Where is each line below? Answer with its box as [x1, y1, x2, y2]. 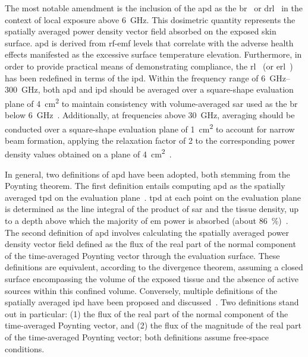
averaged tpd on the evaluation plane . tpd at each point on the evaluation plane [5, 191, 301, 203]
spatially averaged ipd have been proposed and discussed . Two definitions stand [5, 296, 299, 308]
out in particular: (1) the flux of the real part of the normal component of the [5, 307, 288, 320]
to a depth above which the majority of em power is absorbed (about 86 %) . [5, 214, 288, 227]
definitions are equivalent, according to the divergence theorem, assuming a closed [5, 261, 303, 273]
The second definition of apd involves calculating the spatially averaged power [5, 226, 289, 238]
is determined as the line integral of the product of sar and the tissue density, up [5, 203, 299, 215]
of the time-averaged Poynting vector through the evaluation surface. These [5, 249, 280, 261]
